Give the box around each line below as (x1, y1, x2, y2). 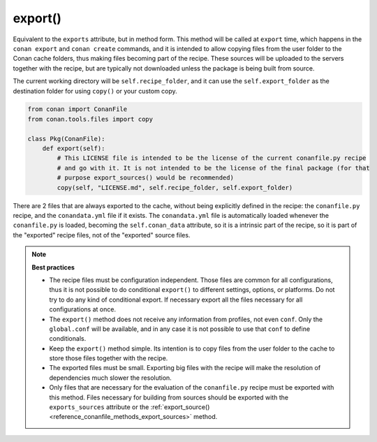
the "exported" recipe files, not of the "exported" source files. (13, 230, 191, 239)
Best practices (31, 263, 75, 272)
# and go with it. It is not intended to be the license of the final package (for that (57, 164, 370, 172)
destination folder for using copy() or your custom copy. (13, 87, 177, 95)
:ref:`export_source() (150, 403, 210, 411)
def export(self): (42, 145, 105, 153)
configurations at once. (49, 305, 117, 314)
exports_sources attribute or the (49, 403, 149, 411)
